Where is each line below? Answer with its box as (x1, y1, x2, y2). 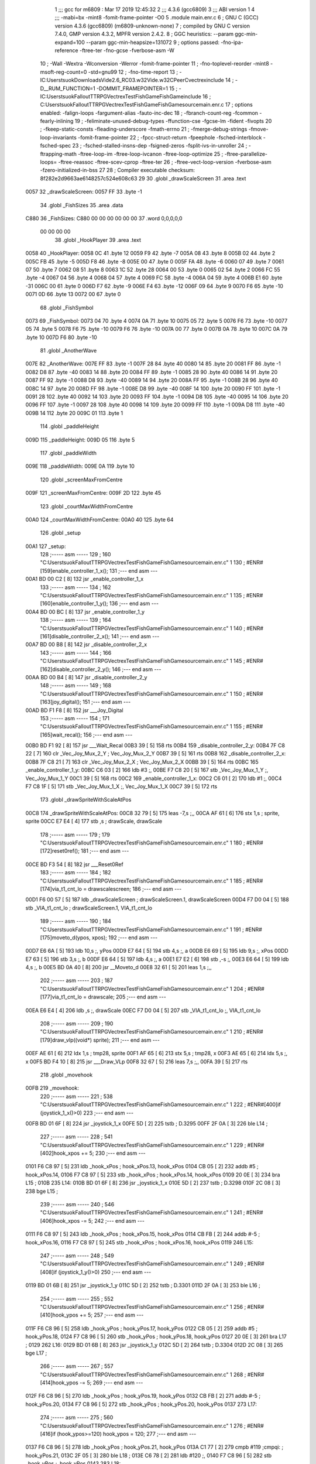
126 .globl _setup (40, 529, 81, 536)
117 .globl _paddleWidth (40, 449, 97, 456)
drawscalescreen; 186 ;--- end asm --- (88, 885, 182, 892)
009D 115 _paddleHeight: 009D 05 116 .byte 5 (25, 436, 135, 443)
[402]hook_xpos (40, 1150, 80, 1157)
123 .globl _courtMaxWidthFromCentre (40, 502, 133, 509)
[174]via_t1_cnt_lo (40, 885, 82, 892)
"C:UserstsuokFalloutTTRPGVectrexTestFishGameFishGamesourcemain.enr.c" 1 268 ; (40, 1371, 246, 1378)
